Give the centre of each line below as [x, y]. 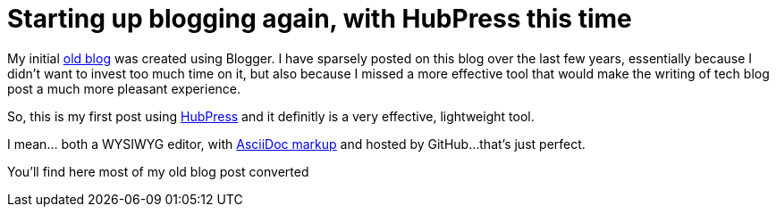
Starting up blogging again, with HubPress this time [320, 19]
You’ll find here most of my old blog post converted [158, 171]
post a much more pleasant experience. [124, 88]
